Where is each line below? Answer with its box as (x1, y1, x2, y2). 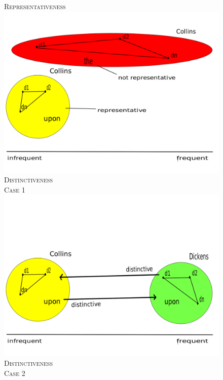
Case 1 (4, 184, 25, 195)
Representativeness (4, 1, 66, 11)
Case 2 (4, 367, 25, 378)
